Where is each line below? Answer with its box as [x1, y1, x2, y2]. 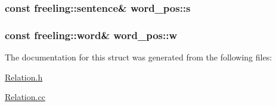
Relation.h [5, 70, 43, 83]
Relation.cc [5, 91, 45, 103]
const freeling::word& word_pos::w [5, 27, 178, 42]
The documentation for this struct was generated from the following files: [5, 51, 272, 63]
